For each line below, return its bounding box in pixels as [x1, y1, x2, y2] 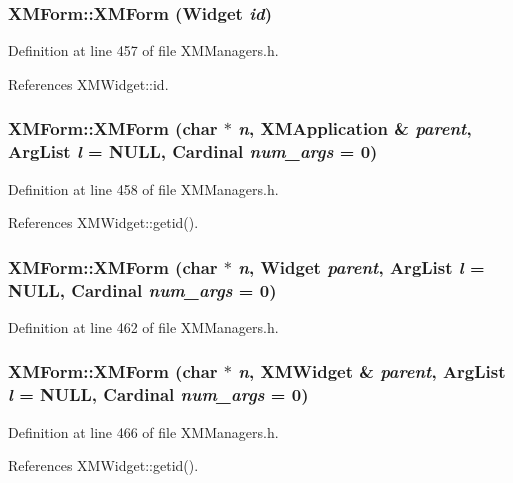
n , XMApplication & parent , [238, 116, 472, 141]
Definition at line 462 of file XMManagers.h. [8, 316, 279, 337]
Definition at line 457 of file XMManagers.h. [8, 40, 279, 61]
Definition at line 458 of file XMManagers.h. [8, 178, 279, 199]
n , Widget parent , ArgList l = [238, 254, 485, 279]
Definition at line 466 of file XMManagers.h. [8, 421, 279, 442]
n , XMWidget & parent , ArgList [238, 359, 506, 384]
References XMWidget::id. [8, 73, 169, 94]
